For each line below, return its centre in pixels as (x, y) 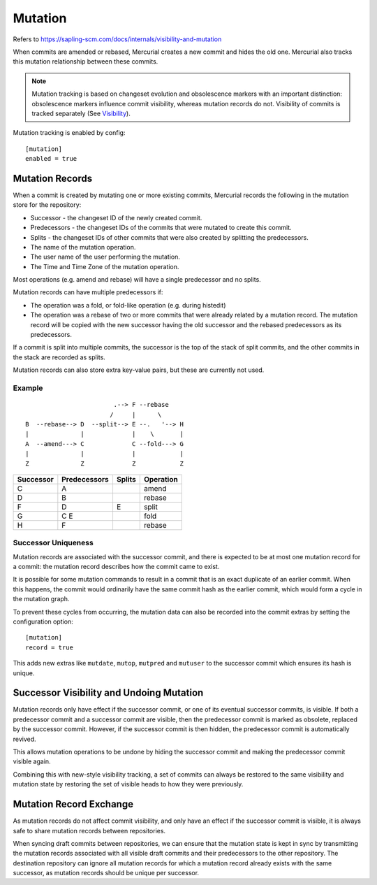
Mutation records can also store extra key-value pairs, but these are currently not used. (139, 370)
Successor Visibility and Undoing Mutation (108, 693)
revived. (24, 739)
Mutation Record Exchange (73, 804)
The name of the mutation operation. (83, 247)
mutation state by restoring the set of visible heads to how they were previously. (128, 784)
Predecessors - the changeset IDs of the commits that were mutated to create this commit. (161, 228)
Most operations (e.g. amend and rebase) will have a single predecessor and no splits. (137, 280)
